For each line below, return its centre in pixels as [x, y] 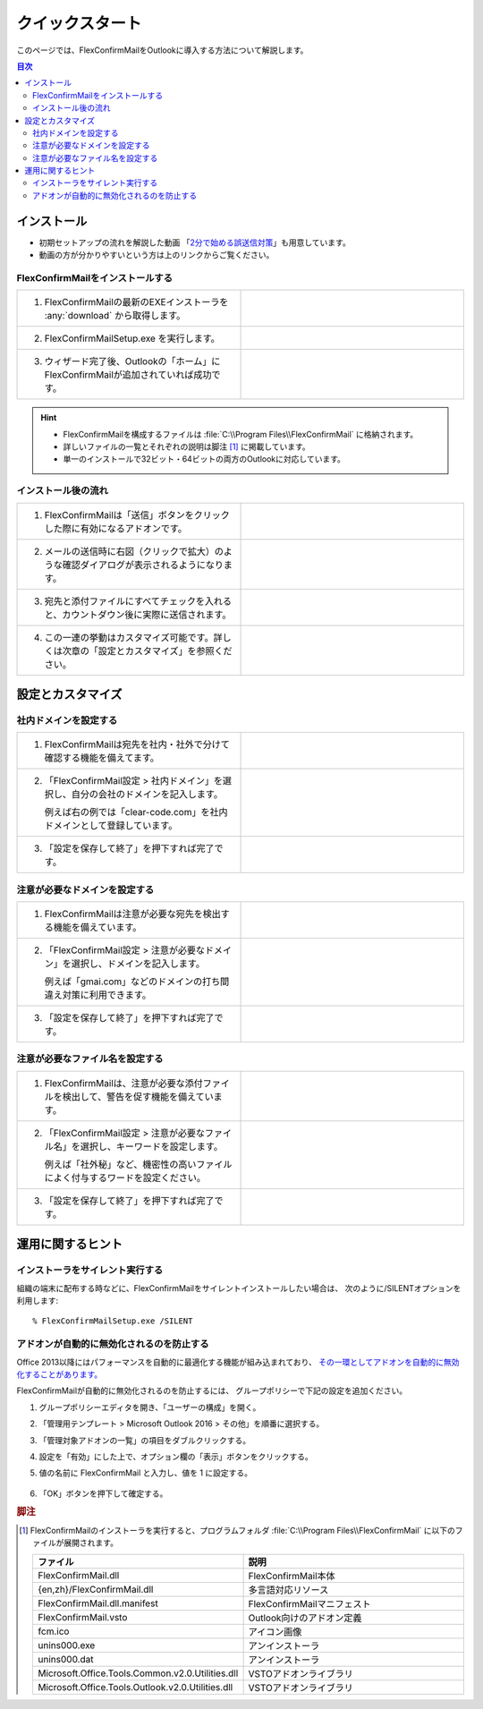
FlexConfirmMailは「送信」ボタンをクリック [137, 514]
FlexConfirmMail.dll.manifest [98, 1603]
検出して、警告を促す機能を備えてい [138, 1096]
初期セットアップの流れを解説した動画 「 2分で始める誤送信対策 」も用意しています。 [195, 242]
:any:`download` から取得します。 [115, 316]
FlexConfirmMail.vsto [83, 1617]
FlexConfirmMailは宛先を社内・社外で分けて [137, 744]
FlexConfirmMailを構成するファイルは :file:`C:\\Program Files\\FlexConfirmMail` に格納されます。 [241, 434]
